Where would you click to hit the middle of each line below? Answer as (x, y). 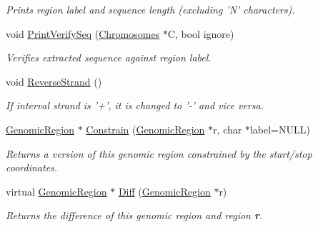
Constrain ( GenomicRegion (145, 129)
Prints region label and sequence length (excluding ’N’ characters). (150, 9)
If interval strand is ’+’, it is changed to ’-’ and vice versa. (135, 105)
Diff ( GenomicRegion (164, 191)
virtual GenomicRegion (56, 191)
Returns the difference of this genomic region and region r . (134, 215)
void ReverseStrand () (54, 81)
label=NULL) (280, 129)
